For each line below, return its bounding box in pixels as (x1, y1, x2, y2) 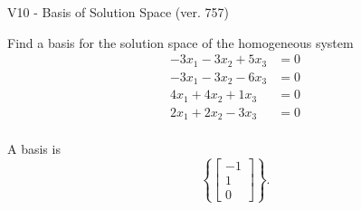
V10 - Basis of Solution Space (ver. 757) (7, 3, 229, 21)
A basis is (7, 139, 61, 158)
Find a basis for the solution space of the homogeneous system (7, 33, 354, 52)
